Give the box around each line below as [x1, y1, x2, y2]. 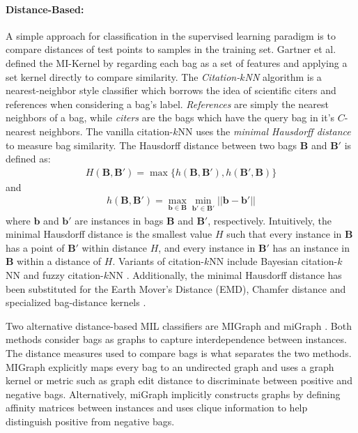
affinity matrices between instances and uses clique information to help [6, 400, 308, 415]
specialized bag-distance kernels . [6, 295, 146, 310]
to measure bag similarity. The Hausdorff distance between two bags [6, 137, 297, 152]
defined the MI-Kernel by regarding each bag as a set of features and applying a [6, 55, 348, 70]
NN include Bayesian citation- [209, 254, 338, 268]
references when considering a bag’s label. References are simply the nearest [6, 96, 329, 111]
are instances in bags [75, 213, 164, 227]
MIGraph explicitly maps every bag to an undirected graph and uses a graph [6, 359, 334, 374]
